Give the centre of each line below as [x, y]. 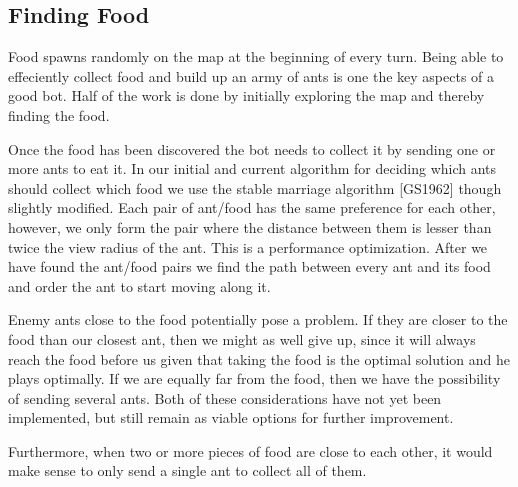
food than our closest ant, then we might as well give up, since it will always [242, 338]
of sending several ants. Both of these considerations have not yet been [225, 397]
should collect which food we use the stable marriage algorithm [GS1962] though [255, 187]
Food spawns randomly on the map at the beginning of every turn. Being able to [256, 56]
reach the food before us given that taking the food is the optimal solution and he [259, 358]
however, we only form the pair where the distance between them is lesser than [250, 226]
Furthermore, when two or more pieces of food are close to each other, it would [250, 450]
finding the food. [59, 114]
